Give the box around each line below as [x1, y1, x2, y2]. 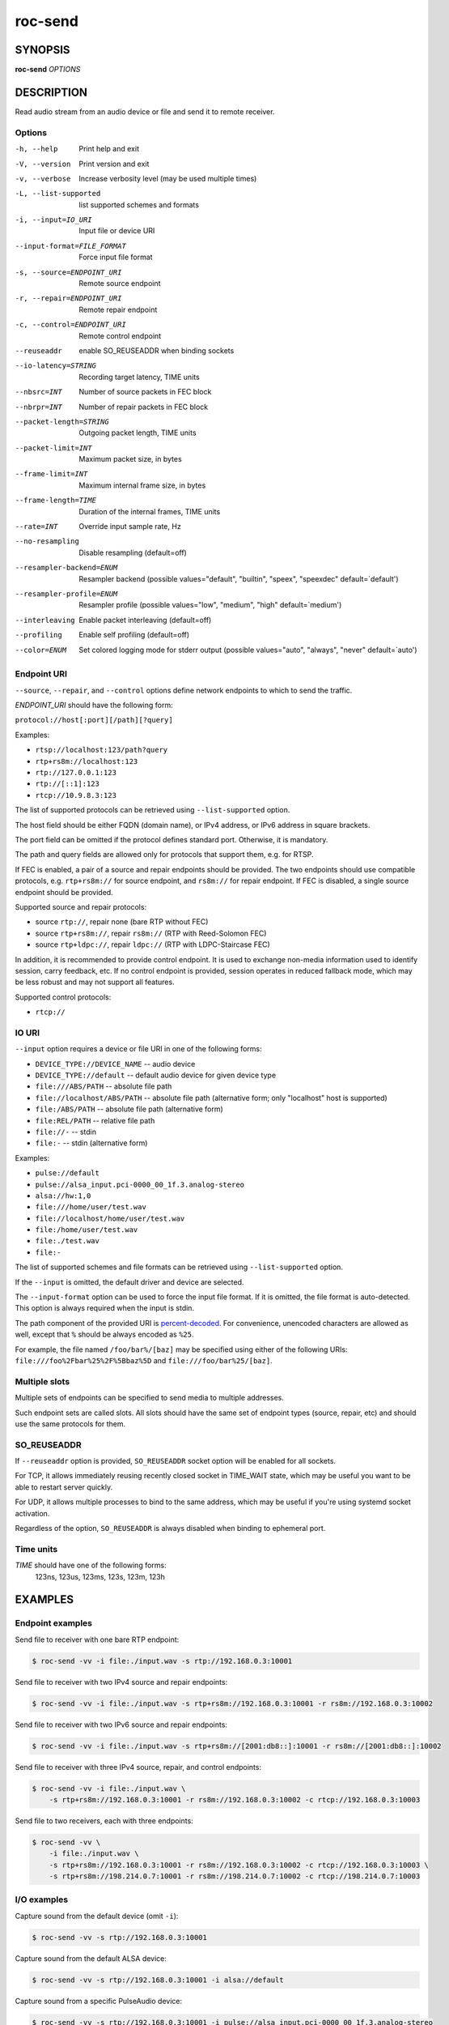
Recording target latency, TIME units [78, 372, 200, 382]
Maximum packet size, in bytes [78, 454, 182, 464]
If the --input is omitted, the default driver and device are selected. [15, 1277, 244, 1287]
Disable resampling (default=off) [78, 548, 188, 557]
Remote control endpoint [78, 330, 162, 340]
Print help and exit [78, 144, 139, 154]
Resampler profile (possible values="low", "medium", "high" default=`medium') [78, 600, 342, 610]
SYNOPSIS [15, 43, 70, 57]
